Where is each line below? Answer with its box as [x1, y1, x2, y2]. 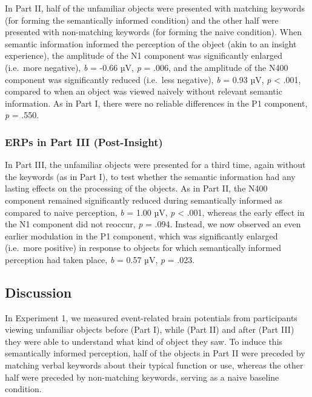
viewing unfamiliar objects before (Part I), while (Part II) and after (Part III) [5, 323, 294, 336]
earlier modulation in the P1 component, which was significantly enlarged [5, 229, 278, 242]
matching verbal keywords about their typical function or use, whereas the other [5, 359, 304, 372]
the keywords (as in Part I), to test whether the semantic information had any [5, 170, 296, 182]
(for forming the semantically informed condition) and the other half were [5, 13, 279, 26]
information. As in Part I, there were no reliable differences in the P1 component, [5, 96, 308, 109]
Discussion [5, 282, 72, 301]
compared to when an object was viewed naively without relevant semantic [5, 85, 282, 98]
